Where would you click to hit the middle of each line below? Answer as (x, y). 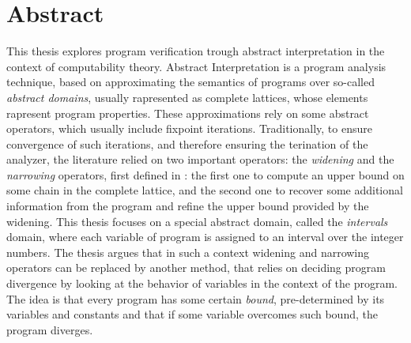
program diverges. (50, 329)
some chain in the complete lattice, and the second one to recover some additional (205, 190)
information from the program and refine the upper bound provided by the (188, 206)
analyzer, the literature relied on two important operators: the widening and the (200, 159)
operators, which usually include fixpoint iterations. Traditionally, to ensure (189, 128)
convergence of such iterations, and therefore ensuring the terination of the (187, 143)
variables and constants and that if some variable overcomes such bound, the (192, 314)
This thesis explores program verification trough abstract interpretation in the (196, 51)
